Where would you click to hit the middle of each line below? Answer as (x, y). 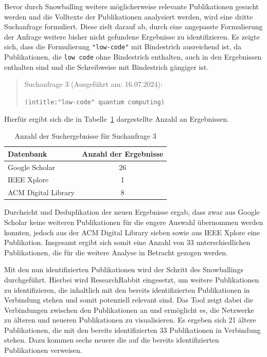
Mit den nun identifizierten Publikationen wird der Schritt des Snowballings (124, 269)
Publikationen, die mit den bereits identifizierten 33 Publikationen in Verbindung (132, 330)
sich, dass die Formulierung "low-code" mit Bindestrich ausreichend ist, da (123, 46)
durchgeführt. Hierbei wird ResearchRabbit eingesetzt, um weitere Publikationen (132, 279)
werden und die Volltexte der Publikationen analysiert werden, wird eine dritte (129, 16)
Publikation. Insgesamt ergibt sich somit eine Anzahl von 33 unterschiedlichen (127, 242)
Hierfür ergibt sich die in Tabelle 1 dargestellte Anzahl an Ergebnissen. (117, 118)
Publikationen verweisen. (43, 350)
